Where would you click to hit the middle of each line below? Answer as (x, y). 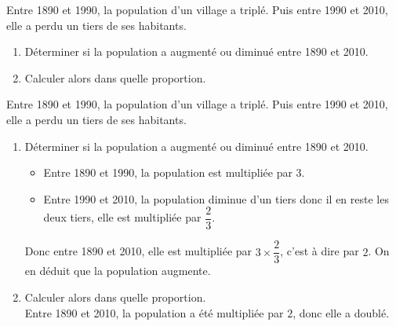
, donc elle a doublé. (341, 312)
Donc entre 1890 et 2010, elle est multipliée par (138, 251)
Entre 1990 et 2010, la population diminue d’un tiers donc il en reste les (216, 198)
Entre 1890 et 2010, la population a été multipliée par (154, 312)
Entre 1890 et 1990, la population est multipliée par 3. (174, 172)
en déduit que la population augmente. (118, 271)
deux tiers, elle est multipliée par (122, 217)
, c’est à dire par (320, 251)
